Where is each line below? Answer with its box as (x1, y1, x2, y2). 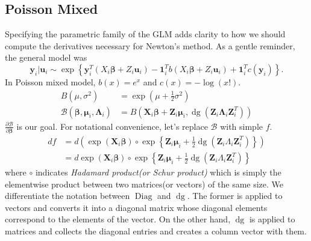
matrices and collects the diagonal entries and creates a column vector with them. (5, 224, 307, 237)
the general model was (5, 51, 87, 64)
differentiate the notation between (5, 189, 130, 202)
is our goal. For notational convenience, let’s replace (16, 120, 208, 132)
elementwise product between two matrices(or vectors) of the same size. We (5, 177, 284, 190)
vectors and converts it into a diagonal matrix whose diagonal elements (5, 201, 268, 213)
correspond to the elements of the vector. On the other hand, (5, 213, 231, 225)
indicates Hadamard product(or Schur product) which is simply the (35, 166, 281, 178)
